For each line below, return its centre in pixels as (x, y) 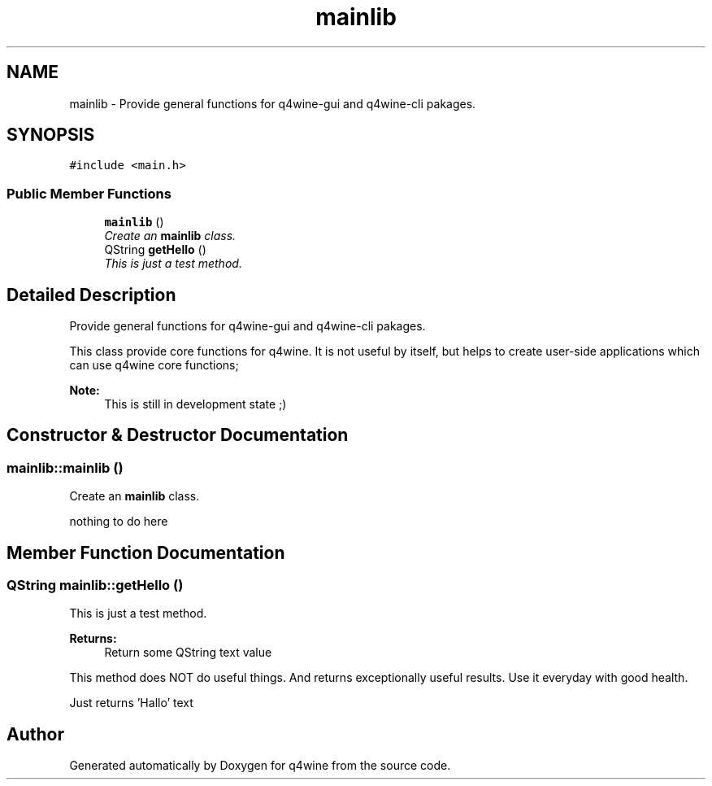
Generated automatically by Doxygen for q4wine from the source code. (260, 766)
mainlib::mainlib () (65, 467)
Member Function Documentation (146, 552)
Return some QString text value (188, 653)
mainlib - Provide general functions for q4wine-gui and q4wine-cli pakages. (273, 103)
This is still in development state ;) (195, 404)
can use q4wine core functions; (154, 365)
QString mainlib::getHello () (95, 585)
